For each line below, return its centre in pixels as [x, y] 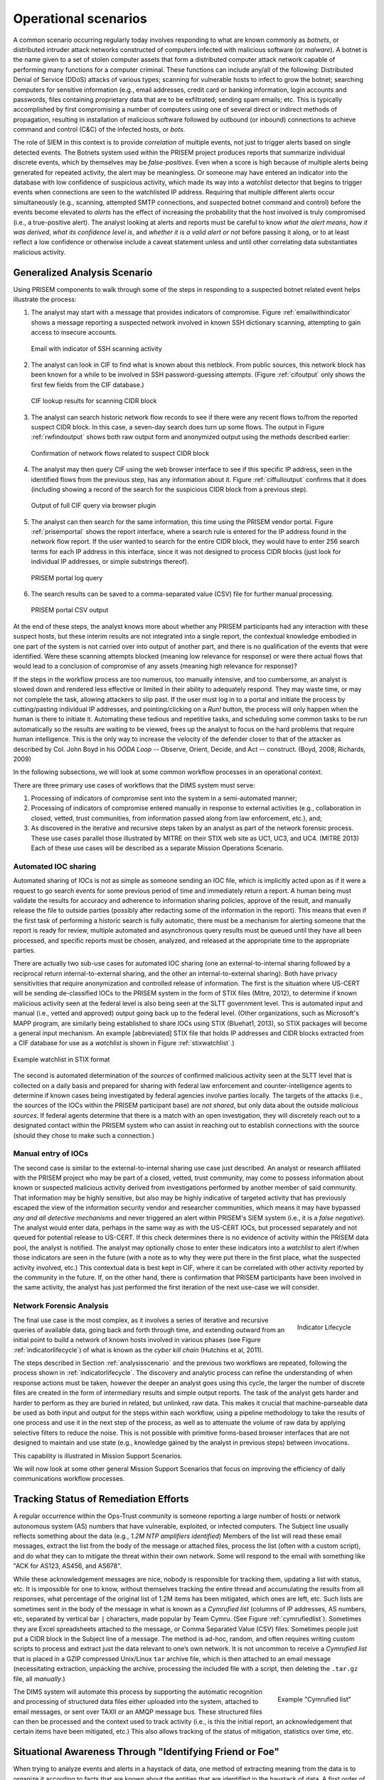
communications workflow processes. [69, 1479]
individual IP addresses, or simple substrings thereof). [110, 562]
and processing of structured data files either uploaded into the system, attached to [136, 1702]
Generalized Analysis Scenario [83, 272]
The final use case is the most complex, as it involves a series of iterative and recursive [141, 1320]
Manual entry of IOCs [51, 1153]
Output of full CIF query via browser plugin [94, 506]
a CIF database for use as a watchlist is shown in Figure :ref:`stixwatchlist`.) [124, 1043]
